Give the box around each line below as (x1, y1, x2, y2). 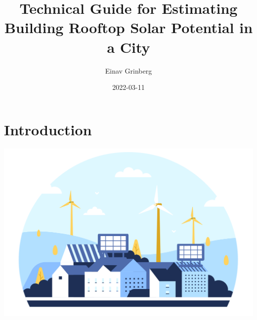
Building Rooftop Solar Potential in (4, 17, 253, 38)
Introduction (4, 119, 92, 139)
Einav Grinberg (105, 65, 152, 76)
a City (107, 37, 150, 57)
